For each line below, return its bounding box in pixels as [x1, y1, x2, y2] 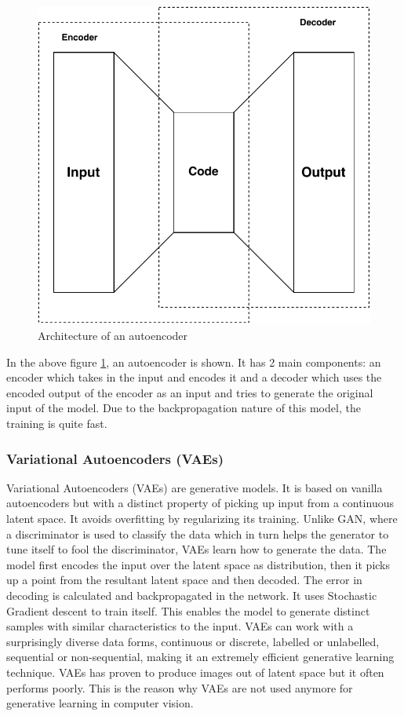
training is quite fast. [6, 415, 107, 432]
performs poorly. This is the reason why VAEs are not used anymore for [6, 679, 353, 696]
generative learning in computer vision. [6, 695, 194, 711]
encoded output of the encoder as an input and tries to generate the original [6, 384, 373, 400]
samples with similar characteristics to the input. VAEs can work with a [6, 618, 354, 634]
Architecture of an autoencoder [38, 327, 188, 344]
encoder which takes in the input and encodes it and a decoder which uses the [6, 369, 382, 385]
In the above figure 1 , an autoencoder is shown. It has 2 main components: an [6, 353, 381, 370]
